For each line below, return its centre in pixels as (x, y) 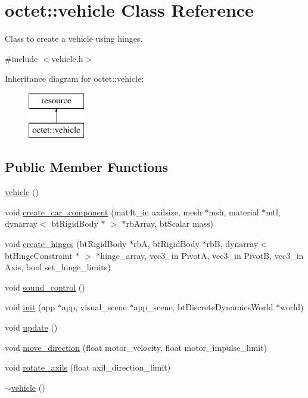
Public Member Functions (86, 167)
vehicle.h (67, 58)
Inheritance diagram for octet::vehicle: (74, 78)
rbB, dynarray (232, 244)
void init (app (30, 307)
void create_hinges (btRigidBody (66, 244)
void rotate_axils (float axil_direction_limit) (88, 367)
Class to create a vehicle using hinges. (74, 38)
